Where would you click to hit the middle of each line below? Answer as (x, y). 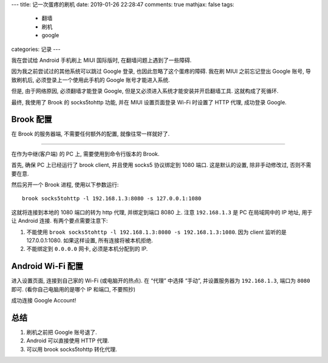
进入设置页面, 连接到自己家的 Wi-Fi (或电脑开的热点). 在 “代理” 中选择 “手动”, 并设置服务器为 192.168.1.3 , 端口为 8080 (161, 281)
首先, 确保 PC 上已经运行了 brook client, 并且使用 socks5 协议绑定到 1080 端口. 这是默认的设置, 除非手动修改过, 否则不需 (161, 165)
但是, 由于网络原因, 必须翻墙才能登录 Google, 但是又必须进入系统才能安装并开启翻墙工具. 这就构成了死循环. (145, 91)
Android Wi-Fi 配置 (47, 266)
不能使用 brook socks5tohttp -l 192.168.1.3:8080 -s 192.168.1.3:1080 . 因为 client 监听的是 (156, 232)
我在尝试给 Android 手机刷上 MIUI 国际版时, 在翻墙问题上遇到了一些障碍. (101, 60)
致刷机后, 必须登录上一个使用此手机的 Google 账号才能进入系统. (91, 80)
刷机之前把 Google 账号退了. (62, 332)
